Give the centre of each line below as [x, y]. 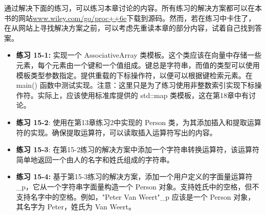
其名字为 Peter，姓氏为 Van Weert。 [76, 207]
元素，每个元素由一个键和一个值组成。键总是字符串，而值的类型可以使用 [138, 65]
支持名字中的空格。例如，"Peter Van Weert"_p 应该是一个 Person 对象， [136, 196]
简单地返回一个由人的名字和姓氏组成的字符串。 [95, 159]
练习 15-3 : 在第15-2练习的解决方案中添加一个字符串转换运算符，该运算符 [138, 149]
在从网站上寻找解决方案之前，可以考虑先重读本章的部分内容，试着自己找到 [129, 28]
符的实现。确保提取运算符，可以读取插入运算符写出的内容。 [116, 132]
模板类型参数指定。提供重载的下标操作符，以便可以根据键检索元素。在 [134, 75]
